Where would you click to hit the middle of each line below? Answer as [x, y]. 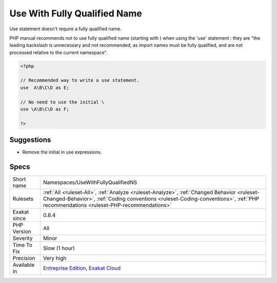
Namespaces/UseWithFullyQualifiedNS [90, 182]
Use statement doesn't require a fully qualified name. [65, 29]
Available [24, 265]
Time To [23, 245]
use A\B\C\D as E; [45, 88]
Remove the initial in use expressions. [62, 152]
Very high [55, 258]
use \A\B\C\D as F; [45, 109]
